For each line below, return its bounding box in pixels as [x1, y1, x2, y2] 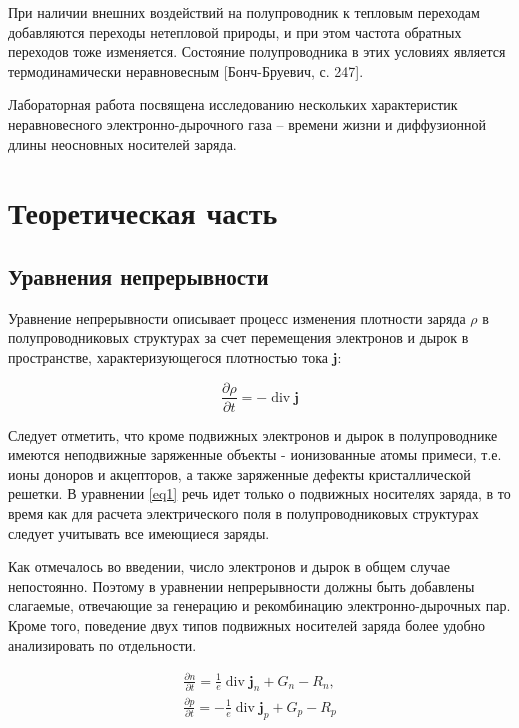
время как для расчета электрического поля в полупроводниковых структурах [8, 502, 479, 523]
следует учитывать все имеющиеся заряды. [8, 522, 270, 543]
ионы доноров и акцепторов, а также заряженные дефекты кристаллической [8, 463, 471, 484]
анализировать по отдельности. [8, 634, 197, 655]
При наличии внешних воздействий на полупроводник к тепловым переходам [8, 2, 480, 22]
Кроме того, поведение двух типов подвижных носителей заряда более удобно [8, 614, 486, 635]
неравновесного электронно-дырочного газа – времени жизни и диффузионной [8, 113, 487, 134]
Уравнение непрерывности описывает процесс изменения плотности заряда [8, 307, 466, 328]
